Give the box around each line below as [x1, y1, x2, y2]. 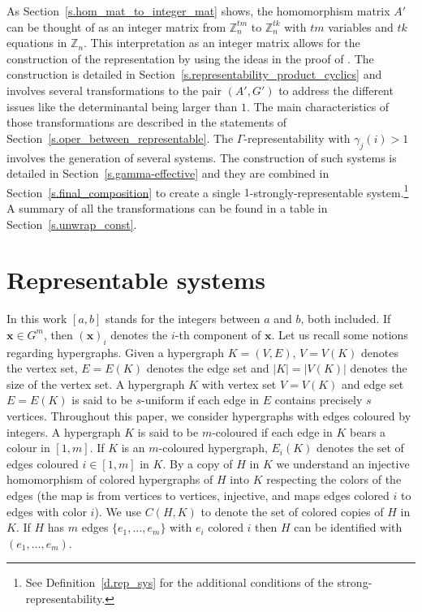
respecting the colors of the [266, 471, 402, 488]
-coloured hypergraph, [158, 439, 268, 456]
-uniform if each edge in [141, 391, 260, 408]
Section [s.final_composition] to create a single [6, 183, 241, 200]
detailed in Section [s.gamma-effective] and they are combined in [6, 165, 329, 182]
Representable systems [6, 263, 266, 296]
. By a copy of [162, 455, 233, 472]
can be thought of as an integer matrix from [6, 18, 226, 35]
